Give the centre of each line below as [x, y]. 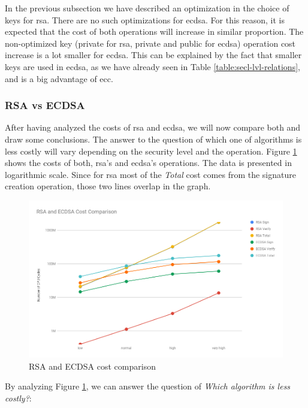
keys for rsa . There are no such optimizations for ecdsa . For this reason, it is [145, 19]
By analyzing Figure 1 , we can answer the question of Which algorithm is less [148, 386]
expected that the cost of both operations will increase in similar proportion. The [154, 31]
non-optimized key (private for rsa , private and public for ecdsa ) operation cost [150, 43]
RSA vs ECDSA [45, 105]
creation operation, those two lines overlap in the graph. [108, 186]
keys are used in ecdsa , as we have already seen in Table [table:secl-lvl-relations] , [153, 66]
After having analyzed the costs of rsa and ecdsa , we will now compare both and [153, 127]
